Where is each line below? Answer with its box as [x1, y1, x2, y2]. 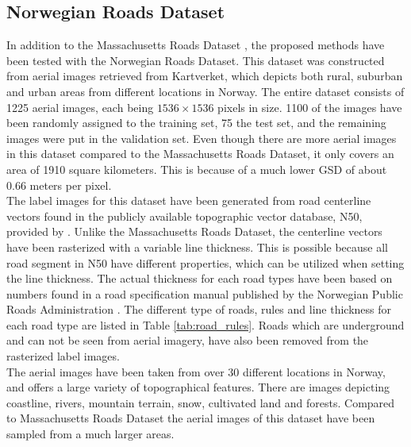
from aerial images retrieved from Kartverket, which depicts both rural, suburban [6, 67, 403, 84]
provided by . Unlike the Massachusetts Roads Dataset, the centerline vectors [6, 223, 382, 240]
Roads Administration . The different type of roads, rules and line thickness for [6, 301, 392, 318]
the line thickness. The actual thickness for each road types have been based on [6, 270, 393, 287]
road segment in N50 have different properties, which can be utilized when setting [6, 254, 405, 271]
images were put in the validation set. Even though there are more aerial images [6, 129, 397, 146]
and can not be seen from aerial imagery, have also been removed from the [6, 332, 369, 349]
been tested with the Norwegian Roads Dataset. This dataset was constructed [6, 52, 385, 68]
